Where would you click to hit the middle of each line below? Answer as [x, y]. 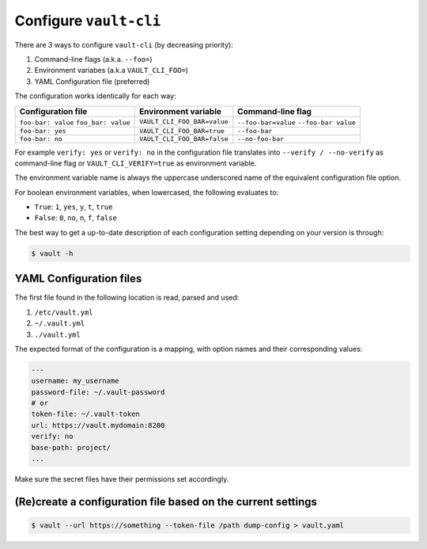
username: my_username [75, 381]
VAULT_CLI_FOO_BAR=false [183, 139]
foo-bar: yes [43, 131]
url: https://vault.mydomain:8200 [98, 425]
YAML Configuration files [78, 278]
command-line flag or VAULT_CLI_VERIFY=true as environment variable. [136, 163]
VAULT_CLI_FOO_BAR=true [182, 131]
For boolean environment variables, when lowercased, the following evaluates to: [147, 192]
